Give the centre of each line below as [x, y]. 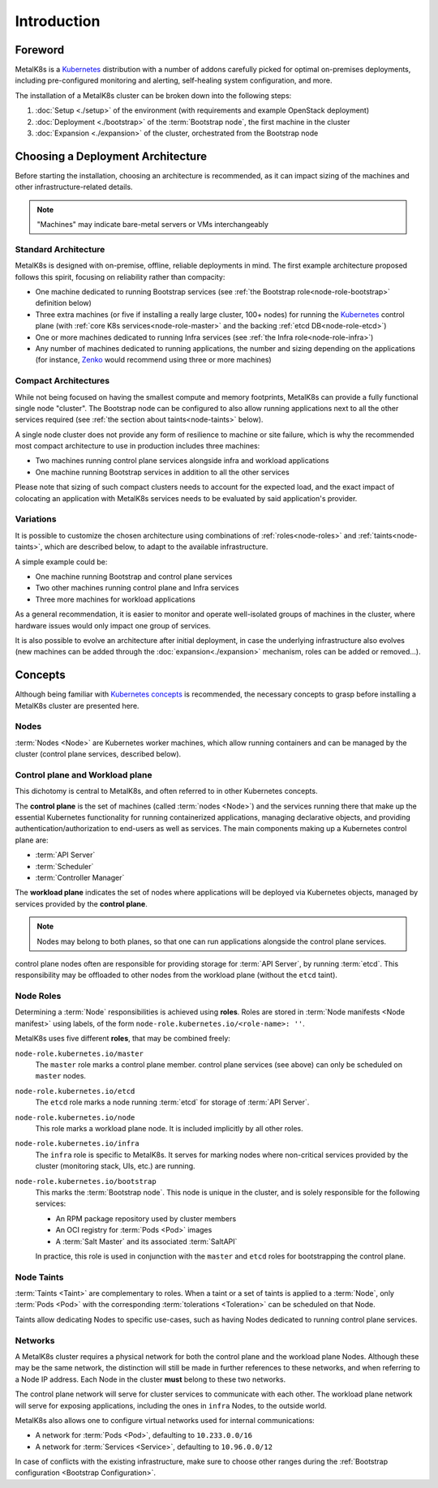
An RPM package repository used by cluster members [146, 1218]
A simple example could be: [61, 562]
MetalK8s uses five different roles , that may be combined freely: [123, 1039]
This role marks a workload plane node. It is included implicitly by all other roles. [169, 1128]
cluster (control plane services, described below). [98, 754]
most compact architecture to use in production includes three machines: [137, 446]
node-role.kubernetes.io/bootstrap [86, 1181]
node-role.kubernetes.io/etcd [75, 1091]
